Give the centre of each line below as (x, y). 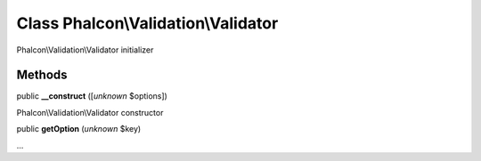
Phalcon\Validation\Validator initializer (85, 50)
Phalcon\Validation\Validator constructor (90, 112)
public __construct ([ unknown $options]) (92, 96)
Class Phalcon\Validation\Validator (147, 23)
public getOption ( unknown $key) (79, 129)
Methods (42, 75)
